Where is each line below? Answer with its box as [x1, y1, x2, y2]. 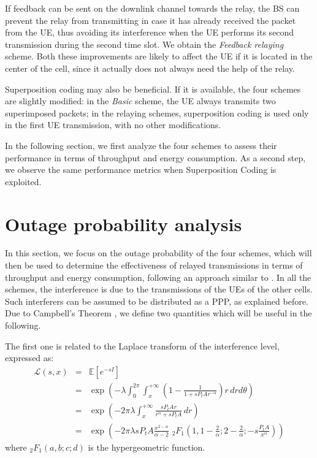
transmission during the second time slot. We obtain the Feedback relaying [5, 37, 284, 50]
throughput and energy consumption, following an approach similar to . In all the [5, 270, 311, 283]
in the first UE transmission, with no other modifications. [5, 118, 221, 131]
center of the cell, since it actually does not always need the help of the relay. [5, 61, 295, 74]
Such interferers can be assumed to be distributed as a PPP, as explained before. [5, 294, 308, 307]
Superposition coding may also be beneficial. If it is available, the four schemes [5, 82, 301, 95]
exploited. [5, 175, 42, 188]
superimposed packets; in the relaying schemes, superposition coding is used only [5, 106, 309, 119]
